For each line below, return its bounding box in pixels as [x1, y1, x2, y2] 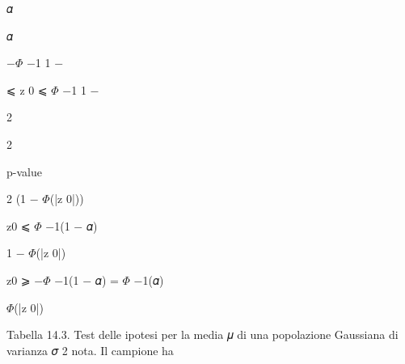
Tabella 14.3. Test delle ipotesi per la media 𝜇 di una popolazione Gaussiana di [6, 326, 399, 343]
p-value [6, 163, 42, 180]
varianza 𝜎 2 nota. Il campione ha [6, 341, 174, 358]
